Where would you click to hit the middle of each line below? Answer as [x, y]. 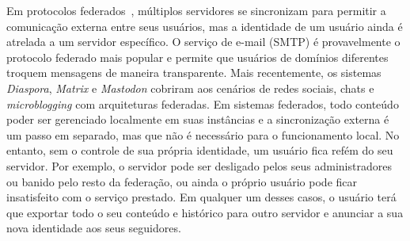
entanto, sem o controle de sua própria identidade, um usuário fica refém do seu [200, 150]
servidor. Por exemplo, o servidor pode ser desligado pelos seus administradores [199, 165]
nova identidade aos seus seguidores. [94, 228]
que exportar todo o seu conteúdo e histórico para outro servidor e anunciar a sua [205, 212]
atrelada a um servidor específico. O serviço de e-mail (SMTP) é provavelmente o [203, 42]
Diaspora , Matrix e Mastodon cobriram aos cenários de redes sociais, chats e [190, 88]
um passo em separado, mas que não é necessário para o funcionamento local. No [203, 134]
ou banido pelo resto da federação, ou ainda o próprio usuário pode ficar [182, 181]
